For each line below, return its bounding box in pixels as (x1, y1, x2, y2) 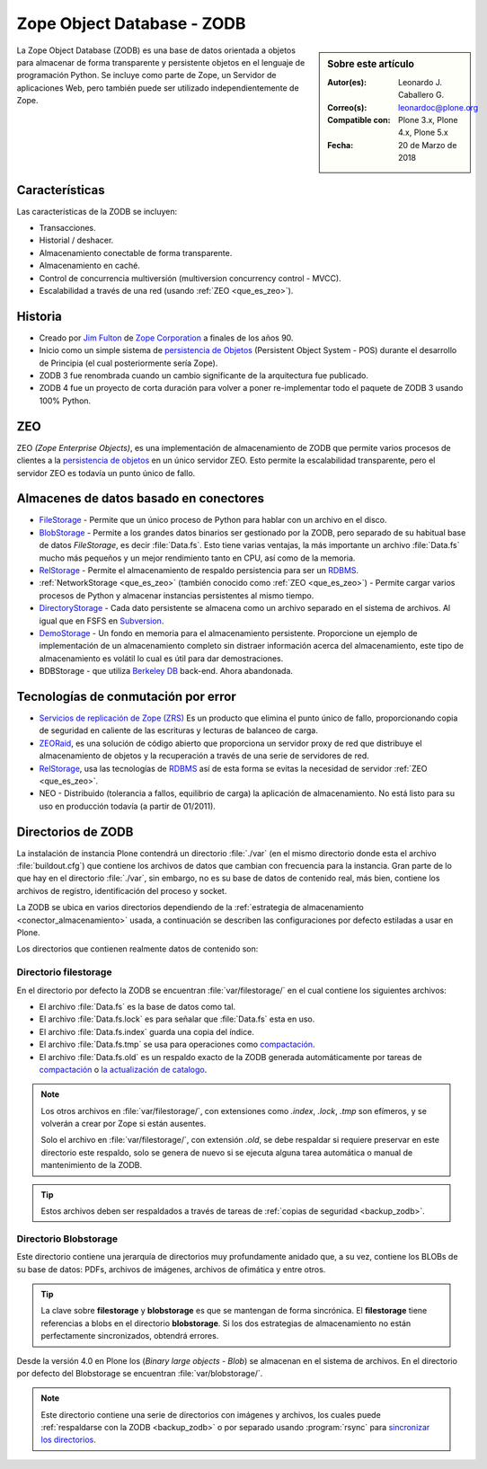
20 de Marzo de (398, 139, 457, 150)
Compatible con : (327, 114, 391, 125)
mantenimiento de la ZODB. (40, 1160, 143, 1171)
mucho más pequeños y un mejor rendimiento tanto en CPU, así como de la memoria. (39, 553, 356, 563)
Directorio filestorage (16, 966, 112, 978)
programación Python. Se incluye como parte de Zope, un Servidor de (16, 70, 277, 81)
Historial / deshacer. (39, 235, 114, 246)
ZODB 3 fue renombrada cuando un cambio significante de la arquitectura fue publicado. (39, 370, 368, 381)
